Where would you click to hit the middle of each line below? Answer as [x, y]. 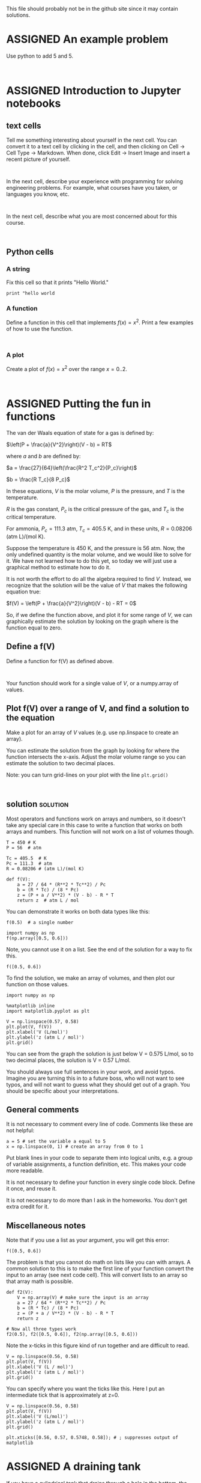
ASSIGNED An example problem [87, 39]
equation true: [23, 592]
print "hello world [31, 293]
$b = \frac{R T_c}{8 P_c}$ [38, 479]
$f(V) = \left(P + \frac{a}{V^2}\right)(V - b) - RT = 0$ [71, 604]
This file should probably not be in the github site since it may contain [92, 9]
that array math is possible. [40, 1281]
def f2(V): [20, 1293]
